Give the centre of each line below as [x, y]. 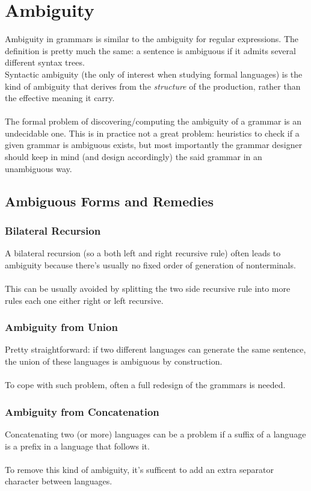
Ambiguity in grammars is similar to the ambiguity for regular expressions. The [152, 39]
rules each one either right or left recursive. [84, 300]
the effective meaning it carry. [60, 98]
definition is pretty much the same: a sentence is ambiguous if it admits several [150, 50]
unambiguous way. [38, 168]
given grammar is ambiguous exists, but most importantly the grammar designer [154, 145]
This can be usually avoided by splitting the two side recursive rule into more [148, 289]
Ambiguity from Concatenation [82, 411]
